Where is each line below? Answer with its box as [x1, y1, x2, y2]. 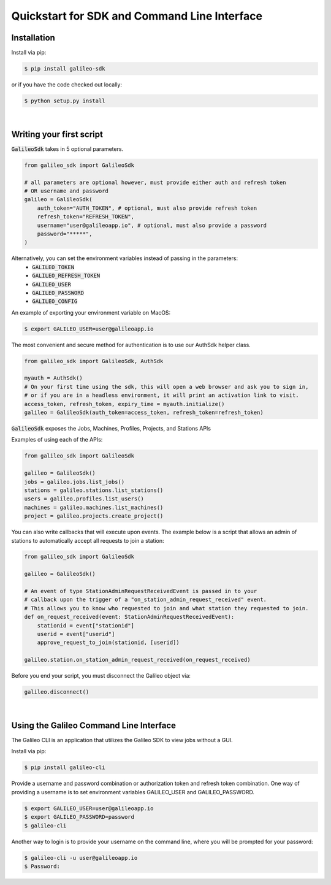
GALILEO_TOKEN [32, 264, 75, 270]
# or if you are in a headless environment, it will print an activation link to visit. [24, 392, 300, 399]
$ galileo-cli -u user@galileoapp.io [24, 854, 138, 861]
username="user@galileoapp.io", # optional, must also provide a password [37, 221, 267, 229]
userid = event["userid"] [37, 630, 115, 637]
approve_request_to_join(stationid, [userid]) [37, 639, 180, 646]
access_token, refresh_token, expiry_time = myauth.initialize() [24, 400, 225, 407]
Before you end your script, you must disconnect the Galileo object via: [11, 672, 191, 680]
